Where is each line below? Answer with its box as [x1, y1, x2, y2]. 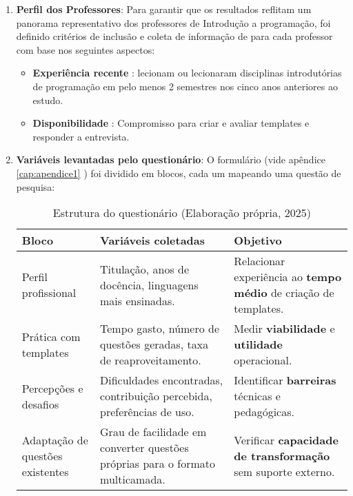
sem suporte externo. [234, 463, 335, 479]
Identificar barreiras [234, 372, 336, 389]
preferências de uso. [100, 404, 194, 420]
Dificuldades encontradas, [100, 372, 223, 389]
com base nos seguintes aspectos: [16, 42, 155, 56]
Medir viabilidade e [234, 320, 335, 337]
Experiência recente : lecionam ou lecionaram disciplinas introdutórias [32, 65, 342, 80]
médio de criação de [234, 285, 334, 301]
